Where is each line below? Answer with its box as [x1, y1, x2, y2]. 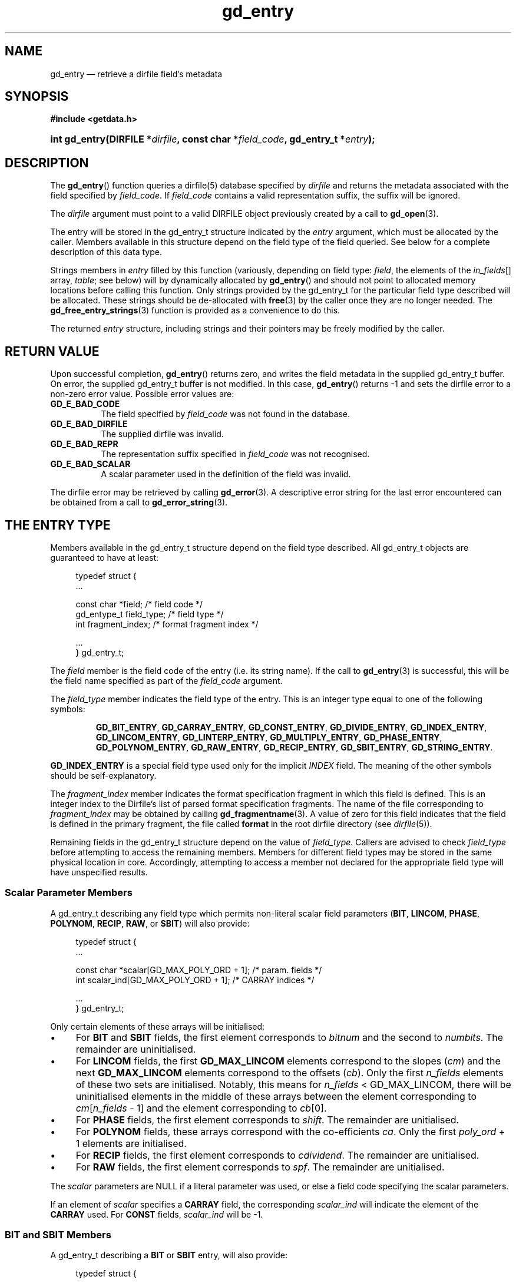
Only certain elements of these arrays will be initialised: [50, 1021, 265, 1031]
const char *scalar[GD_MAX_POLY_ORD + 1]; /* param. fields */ [75, 964, 322, 975]
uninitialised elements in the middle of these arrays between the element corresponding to [75, 1090, 477, 1102]
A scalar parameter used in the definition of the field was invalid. [101, 469, 351, 480]
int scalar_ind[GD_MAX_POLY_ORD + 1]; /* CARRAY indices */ [75, 974, 315, 985]
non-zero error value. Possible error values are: [50, 389, 234, 399]
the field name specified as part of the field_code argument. [50, 675, 283, 686]
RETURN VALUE [5, 343, 100, 359]
